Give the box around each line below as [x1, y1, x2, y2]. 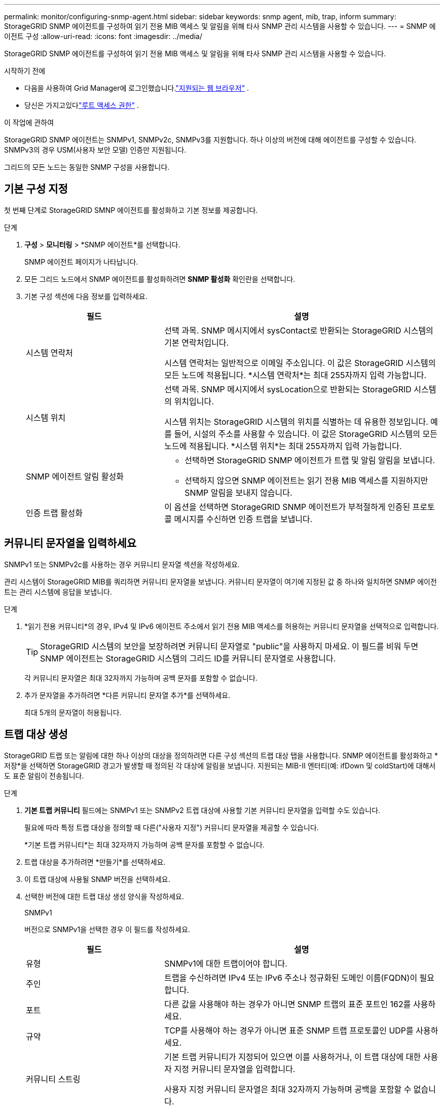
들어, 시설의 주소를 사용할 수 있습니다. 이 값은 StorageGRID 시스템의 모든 [174, 428, 437, 439]
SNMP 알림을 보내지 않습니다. [184, 487, 292, 498]
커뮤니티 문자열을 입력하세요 [4, 537, 137, 550]
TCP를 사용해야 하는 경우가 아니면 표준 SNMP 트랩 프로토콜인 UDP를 [164, 1025, 414, 1036]
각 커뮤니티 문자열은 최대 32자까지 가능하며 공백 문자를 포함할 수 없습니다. [24, 673, 257, 682]
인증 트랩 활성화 [26, 507, 83, 518]
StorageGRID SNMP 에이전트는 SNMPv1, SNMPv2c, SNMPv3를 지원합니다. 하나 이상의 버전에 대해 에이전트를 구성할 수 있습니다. [4, 135, 417, 144]
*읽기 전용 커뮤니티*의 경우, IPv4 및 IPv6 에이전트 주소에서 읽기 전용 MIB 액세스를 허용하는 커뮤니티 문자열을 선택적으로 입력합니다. [24, 621, 439, 631]
